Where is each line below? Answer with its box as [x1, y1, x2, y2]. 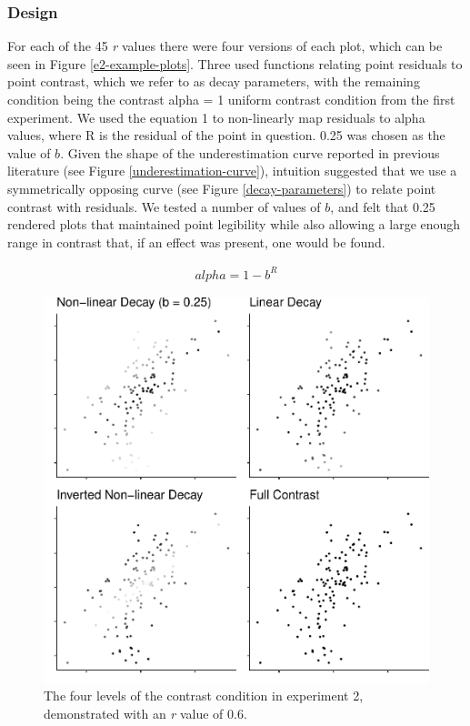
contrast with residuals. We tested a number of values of [7, 197, 321, 216]
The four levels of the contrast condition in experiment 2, [44, 686, 364, 705]
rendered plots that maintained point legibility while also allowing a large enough [7, 215, 461, 234]
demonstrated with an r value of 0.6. [44, 704, 247, 723]
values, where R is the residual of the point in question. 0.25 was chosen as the [7, 126, 445, 145]
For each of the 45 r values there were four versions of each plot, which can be [7, 36, 443, 55]
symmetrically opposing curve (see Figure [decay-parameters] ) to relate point [7, 178, 436, 197]
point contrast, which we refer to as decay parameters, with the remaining [7, 72, 420, 91]
